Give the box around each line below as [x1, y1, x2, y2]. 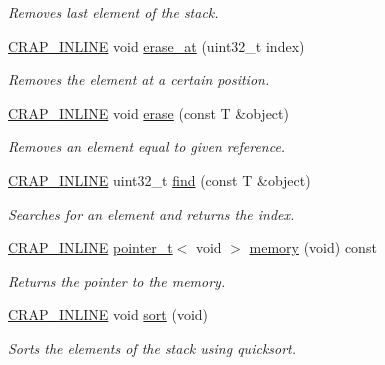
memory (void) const [249, 237, 377, 258]
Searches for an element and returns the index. [8, 203, 295, 224]
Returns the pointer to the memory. [8, 270, 226, 291]
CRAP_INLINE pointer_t [8, 237, 173, 258]
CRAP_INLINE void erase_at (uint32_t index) [8, 35, 305, 56]
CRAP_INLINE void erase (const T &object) [8, 102, 289, 123]
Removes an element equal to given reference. [8, 136, 286, 157]
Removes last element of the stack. [8, 2, 219, 22]
